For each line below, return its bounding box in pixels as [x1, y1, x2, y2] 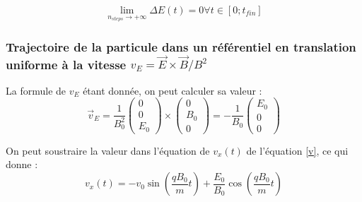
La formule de [6, 83, 66, 97]
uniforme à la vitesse [6, 55, 127, 73]
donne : [6, 157, 38, 172]
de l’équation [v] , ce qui [246, 143, 349, 158]
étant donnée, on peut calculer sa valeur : [83, 83, 262, 97]
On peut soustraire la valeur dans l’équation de [6, 143, 210, 158]
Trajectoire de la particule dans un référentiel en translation [6, 37, 356, 55]
